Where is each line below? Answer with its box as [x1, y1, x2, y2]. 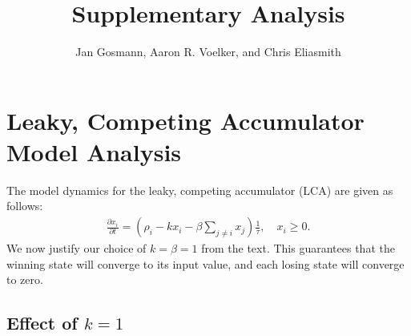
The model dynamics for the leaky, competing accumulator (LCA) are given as [6, 181, 393, 198]
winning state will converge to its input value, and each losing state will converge [6, 255, 405, 272]
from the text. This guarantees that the [201, 240, 395, 257]
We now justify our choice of [6, 240, 147, 257]
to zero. [6, 271, 43, 288]
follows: [6, 197, 43, 214]
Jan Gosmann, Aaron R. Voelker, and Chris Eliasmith [75, 43, 341, 60]
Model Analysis [6, 135, 182, 168]
